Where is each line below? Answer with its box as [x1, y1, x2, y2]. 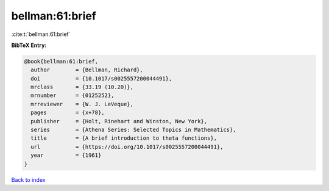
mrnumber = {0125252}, [30, 92, 115, 99]
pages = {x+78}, [30, 109, 105, 116]
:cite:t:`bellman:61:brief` [11, 31, 71, 38]
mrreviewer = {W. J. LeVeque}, [30, 101, 134, 107]
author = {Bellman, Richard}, [30, 67, 143, 73]
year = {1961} [30, 152, 102, 159]
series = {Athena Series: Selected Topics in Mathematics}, [30, 126, 236, 134]
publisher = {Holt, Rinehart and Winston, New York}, [30, 118, 208, 124]
